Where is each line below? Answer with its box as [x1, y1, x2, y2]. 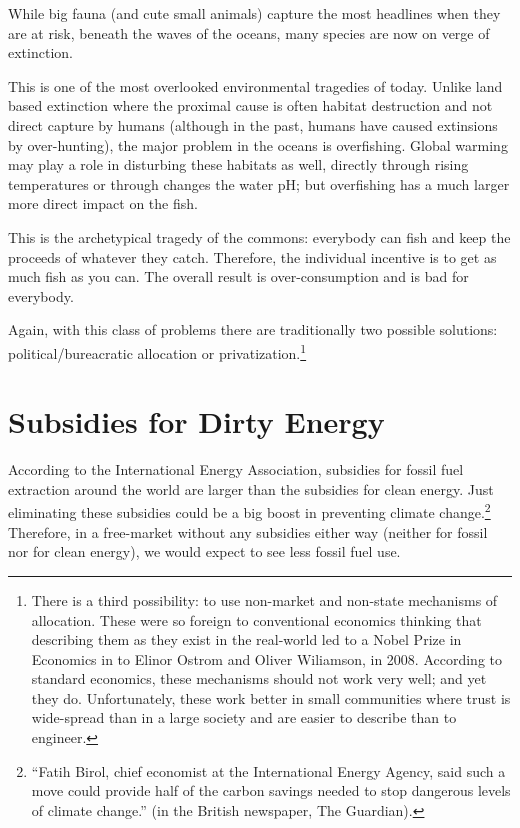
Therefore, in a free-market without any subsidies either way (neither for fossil [8, 521, 488, 542]
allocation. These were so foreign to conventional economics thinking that [31, 609, 482, 630]
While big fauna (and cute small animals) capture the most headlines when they [8, 3, 501, 23]
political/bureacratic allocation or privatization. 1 [8, 339, 307, 363]
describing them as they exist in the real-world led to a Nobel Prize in [31, 629, 462, 650]
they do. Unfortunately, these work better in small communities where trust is [31, 687, 511, 708]
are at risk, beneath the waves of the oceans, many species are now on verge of [8, 22, 490, 43]
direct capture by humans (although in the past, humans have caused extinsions [8, 114, 498, 135]
